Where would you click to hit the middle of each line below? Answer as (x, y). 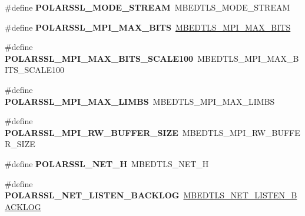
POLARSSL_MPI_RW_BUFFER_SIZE (92, 132)
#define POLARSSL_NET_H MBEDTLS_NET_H (107, 163)
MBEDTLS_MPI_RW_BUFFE (241, 132)
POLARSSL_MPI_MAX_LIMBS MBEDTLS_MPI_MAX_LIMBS (140, 101)
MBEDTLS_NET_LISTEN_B (240, 195)
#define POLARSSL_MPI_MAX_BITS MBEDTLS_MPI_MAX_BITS (148, 27)
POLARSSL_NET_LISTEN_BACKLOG (92, 195)
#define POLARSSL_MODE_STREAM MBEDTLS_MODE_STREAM (147, 7)
